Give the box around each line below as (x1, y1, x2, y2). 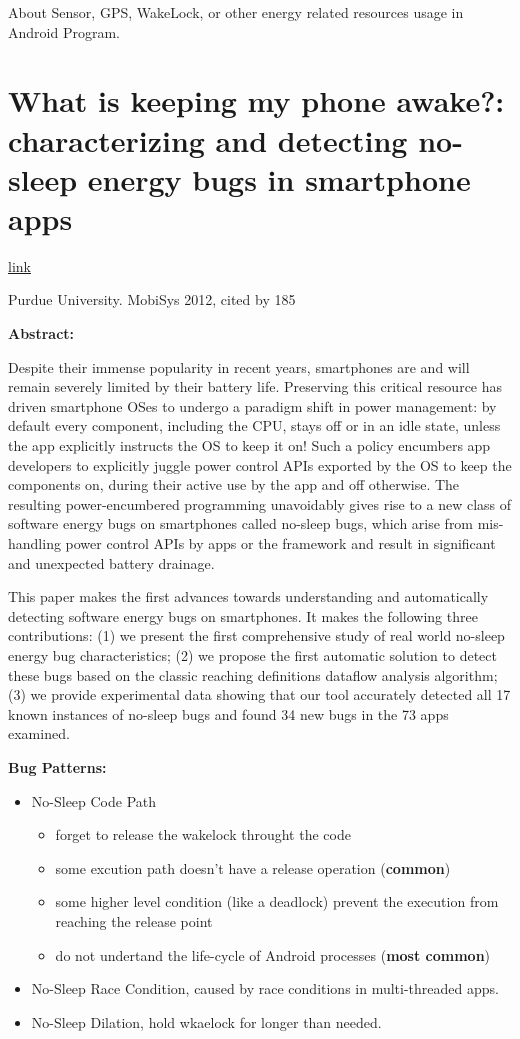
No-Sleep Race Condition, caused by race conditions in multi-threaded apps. (31, 978, 499, 999)
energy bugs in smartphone (87, 158, 471, 199)
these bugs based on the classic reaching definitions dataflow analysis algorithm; (8, 664, 498, 685)
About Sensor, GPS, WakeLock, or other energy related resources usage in (8, 2, 464, 22)
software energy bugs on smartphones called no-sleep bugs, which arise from (8, 513, 474, 534)
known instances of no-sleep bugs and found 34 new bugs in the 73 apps (8, 703, 449, 724)
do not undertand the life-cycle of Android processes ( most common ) (55, 944, 491, 965)
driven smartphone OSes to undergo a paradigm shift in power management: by (8, 395, 497, 416)
